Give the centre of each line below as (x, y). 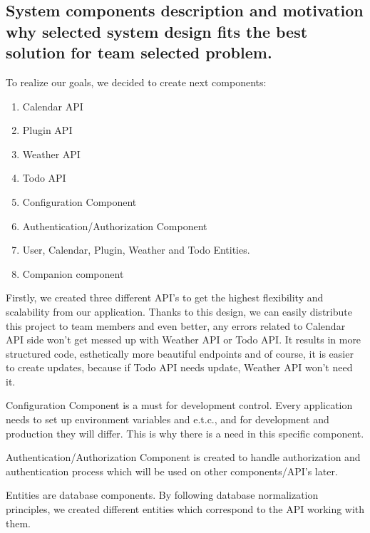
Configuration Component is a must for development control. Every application (179, 405)
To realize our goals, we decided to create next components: (136, 82)
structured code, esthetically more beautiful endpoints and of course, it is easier (180, 353)
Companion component (73, 273)
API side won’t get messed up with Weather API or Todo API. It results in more (184, 340)
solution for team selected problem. (139, 52)
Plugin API (47, 130)
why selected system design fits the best (157, 31)
